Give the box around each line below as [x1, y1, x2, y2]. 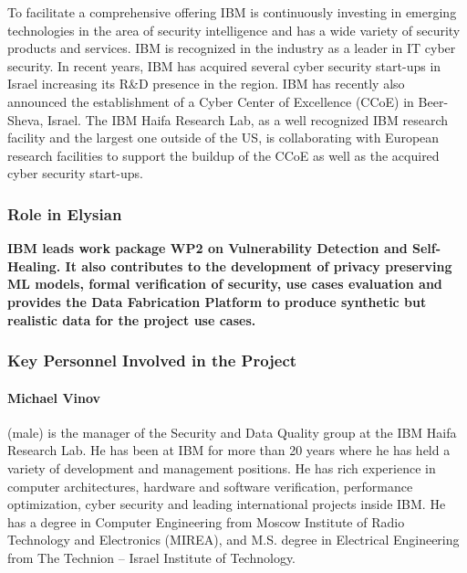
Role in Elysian [7, 202, 122, 225]
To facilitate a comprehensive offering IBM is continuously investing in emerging [7, 3, 457, 21]
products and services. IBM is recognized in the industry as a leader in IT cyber [7, 38, 456, 58]
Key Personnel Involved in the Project [7, 349, 297, 372]
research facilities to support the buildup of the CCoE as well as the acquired [7, 145, 440, 164]
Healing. [7, 256, 61, 275]
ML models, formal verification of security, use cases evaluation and [7, 274, 442, 293]
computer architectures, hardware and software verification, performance [7, 476, 413, 495]
